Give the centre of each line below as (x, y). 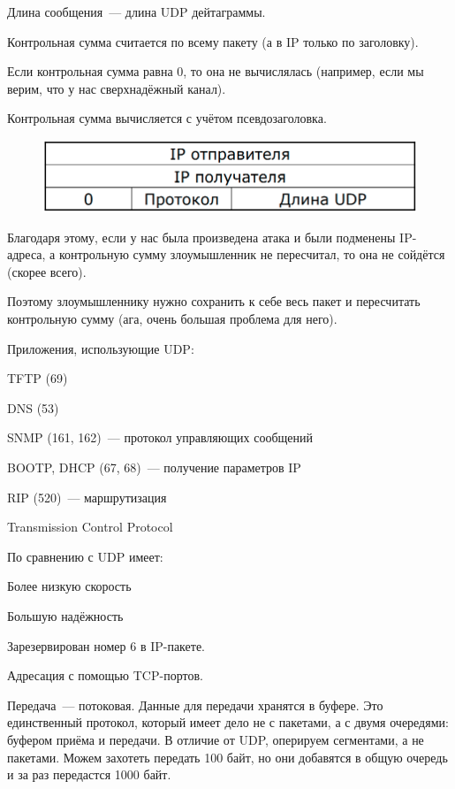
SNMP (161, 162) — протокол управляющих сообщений (160, 437)
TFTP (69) (38, 378)
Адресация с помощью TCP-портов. (105, 675)
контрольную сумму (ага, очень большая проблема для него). (172, 319)
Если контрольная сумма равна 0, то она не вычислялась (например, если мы (216, 71)
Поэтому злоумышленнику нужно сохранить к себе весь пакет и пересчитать (214, 301)
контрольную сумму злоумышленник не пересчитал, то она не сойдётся (252, 254)
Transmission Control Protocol (90, 527)
